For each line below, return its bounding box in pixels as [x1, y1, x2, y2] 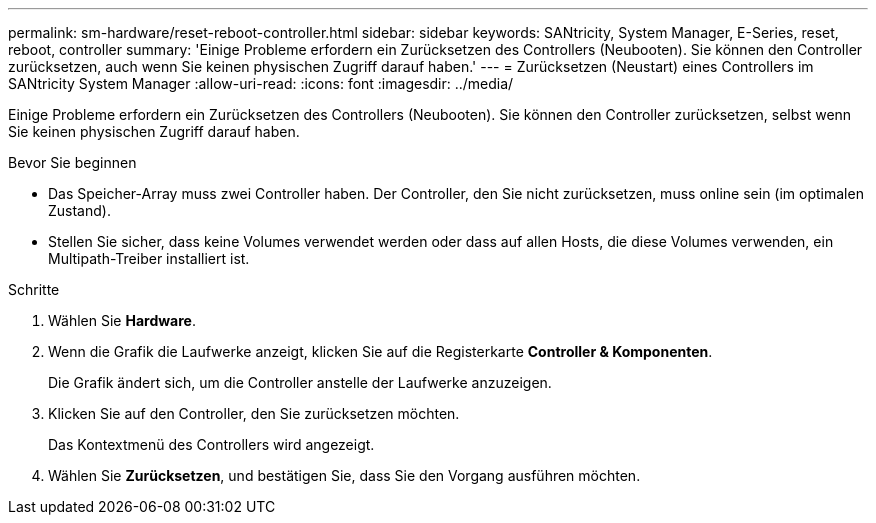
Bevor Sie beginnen [8, 154, 137, 171]
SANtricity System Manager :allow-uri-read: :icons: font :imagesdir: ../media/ [8, 75, 514, 92]
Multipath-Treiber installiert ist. [48, 250, 250, 267]
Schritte [8, 281, 60, 298]
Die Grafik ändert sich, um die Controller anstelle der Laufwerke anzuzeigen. [48, 374, 552, 391]
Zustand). [48, 202, 111, 219]
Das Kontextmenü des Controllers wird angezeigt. [48, 436, 375, 453]
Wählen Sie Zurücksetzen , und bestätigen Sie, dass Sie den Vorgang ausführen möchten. [48, 467, 641, 484]
